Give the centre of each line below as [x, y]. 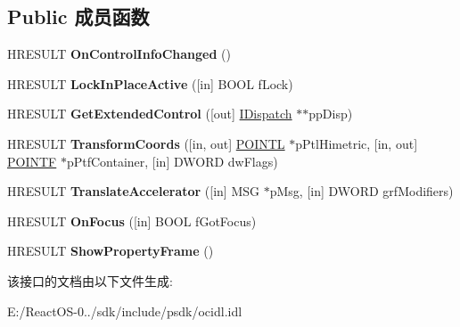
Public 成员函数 [78, 16]
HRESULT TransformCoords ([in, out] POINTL [146, 143]
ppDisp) [331, 114]
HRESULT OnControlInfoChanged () [119, 54]
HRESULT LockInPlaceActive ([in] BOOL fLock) [150, 83]
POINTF [32, 161]
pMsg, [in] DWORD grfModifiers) [361, 191]
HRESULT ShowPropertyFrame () [111, 251]
